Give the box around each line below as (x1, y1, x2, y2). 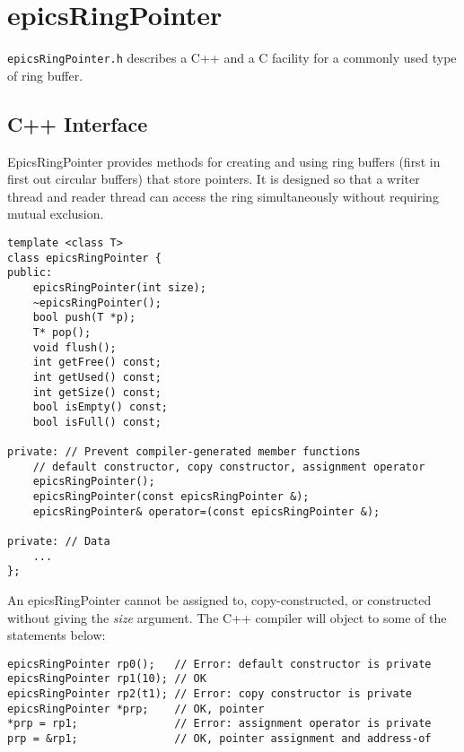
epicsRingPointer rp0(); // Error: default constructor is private (7, 657, 432, 670)
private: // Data (7, 535, 110, 549)
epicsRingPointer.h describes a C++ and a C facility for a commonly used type (7, 48, 457, 67)
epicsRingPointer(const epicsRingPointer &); (32, 490, 310, 504)
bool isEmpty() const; (32, 401, 168, 414)
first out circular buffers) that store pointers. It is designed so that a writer (7, 169, 420, 188)
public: (7, 266, 53, 280)
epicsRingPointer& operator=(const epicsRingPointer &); (32, 505, 381, 518)
